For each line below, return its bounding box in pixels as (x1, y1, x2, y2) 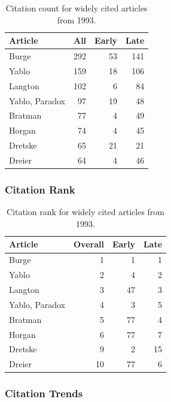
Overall (73, 238, 104, 250)
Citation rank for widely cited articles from (7, 205, 164, 218)
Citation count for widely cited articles (5, 2, 148, 14)
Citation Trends (5, 386, 83, 401)
